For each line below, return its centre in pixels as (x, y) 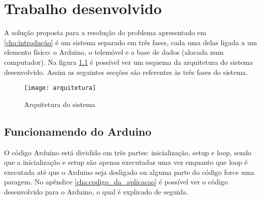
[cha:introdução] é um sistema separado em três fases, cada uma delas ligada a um (130, 42)
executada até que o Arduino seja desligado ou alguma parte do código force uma (129, 172)
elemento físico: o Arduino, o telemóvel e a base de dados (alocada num (114, 52)
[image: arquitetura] (60, 88)
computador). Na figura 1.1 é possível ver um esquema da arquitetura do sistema (129, 62)
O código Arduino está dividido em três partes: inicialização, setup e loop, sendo (128, 152)
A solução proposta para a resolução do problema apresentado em (105, 32)
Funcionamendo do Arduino (78, 131)
